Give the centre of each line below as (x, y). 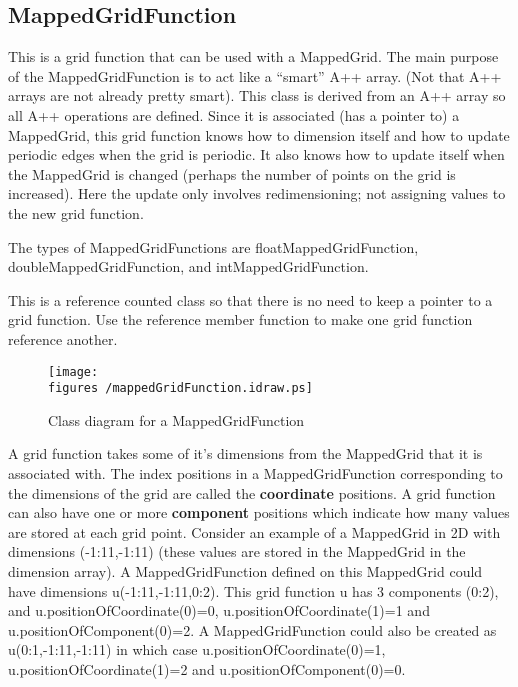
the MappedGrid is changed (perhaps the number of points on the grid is (232, 173)
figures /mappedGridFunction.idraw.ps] (180, 388)
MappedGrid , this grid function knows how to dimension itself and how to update (259, 134)
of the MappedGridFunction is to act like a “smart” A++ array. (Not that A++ (255, 75)
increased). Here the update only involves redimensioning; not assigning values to (257, 193)
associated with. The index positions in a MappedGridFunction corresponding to (255, 473)
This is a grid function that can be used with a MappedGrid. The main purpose (253, 56)
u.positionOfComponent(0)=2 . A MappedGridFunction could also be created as (252, 629)
